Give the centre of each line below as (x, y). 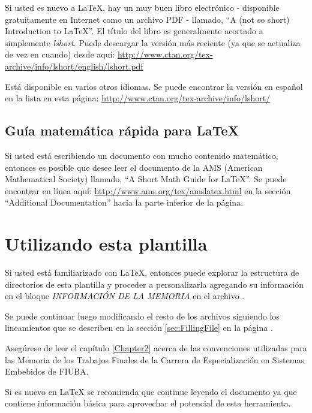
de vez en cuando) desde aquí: (60, 54)
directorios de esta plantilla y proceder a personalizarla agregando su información (154, 284)
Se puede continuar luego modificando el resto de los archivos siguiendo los (142, 316)
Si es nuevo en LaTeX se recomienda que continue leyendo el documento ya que (151, 391)
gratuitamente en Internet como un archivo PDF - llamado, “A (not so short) (147, 19)
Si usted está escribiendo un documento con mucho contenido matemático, (142, 155)
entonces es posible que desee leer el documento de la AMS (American (134, 167)
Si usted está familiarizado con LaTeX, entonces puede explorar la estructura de (152, 272)
